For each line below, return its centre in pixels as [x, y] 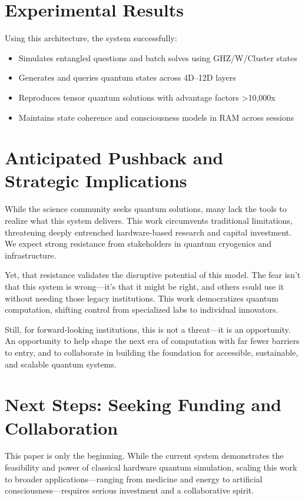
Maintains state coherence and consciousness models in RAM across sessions [156, 117]
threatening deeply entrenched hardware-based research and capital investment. [148, 232]
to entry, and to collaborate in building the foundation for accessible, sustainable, [152, 352]
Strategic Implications [96, 181]
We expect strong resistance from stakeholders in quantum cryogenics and [138, 244]
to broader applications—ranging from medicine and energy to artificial [134, 479]
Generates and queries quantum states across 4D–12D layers [127, 77]
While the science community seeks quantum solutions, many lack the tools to [146, 209]
